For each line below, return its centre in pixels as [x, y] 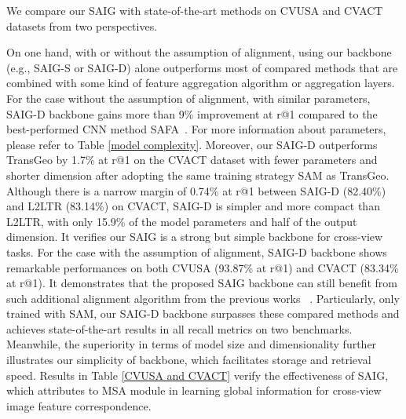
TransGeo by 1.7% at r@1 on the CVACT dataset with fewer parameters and [192, 160]
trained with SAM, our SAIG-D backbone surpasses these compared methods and [203, 313]
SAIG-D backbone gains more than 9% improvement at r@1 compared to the [192, 113]
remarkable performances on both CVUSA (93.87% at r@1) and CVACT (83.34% [203, 267]
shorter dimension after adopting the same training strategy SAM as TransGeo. [198, 175]
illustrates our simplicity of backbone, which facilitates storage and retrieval [189, 360]
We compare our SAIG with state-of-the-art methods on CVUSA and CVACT [195, 10]
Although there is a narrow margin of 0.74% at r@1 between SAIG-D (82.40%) [196, 190]
